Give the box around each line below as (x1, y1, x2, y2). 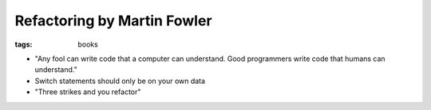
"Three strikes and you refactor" (34, 87, 141, 97)
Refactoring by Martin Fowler (14, 12, 212, 29)
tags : (14, 40, 33, 49)
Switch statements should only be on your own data (34, 76, 206, 85)
